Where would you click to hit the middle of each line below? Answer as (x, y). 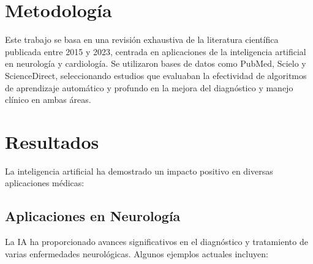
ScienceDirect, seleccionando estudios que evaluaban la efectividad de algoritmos (156, 75)
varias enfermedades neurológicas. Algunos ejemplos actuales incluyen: (137, 253)
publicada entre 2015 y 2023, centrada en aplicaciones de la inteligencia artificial (156, 51)
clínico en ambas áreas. (48, 100)
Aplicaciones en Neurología (93, 216)
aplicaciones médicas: (45, 183)
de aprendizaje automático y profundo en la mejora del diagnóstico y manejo (149, 87)
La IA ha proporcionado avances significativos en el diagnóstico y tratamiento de (156, 242)
